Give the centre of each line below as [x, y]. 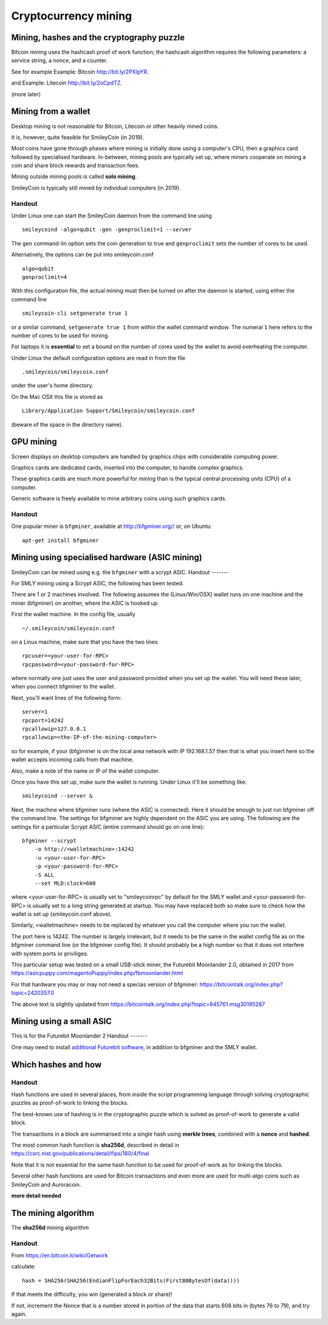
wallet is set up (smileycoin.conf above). [62, 914]
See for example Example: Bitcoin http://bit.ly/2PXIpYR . [80, 72]
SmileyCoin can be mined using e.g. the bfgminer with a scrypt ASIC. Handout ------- [120, 572]
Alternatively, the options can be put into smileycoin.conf [83, 255]
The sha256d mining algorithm [50, 1228]
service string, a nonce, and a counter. [60, 60]
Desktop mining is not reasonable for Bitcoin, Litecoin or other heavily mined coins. [115, 126]
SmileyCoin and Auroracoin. [46, 1184]
